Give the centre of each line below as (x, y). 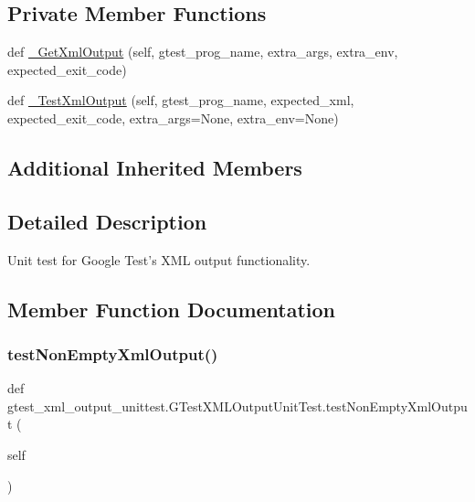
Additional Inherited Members (155, 167)
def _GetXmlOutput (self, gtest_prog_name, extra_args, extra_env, (203, 52)
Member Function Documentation (172, 309)
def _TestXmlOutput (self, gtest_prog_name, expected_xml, (181, 100)
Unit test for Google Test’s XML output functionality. (159, 259)
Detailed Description (107, 221)
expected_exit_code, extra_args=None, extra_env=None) (173, 117)
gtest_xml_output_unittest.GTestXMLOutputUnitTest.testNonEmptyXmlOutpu (237, 406)
